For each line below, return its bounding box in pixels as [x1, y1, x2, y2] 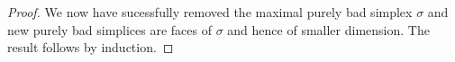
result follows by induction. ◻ [7, 38, 174, 57]
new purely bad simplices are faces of [7, 20, 213, 39]
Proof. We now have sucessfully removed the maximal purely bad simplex [7, 3, 413, 21]
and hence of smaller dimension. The [227, 20, 430, 39]
